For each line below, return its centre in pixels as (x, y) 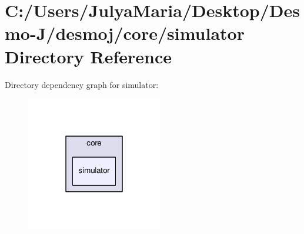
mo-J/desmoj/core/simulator (125, 33)
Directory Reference (88, 56)
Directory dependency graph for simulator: (82, 84)
